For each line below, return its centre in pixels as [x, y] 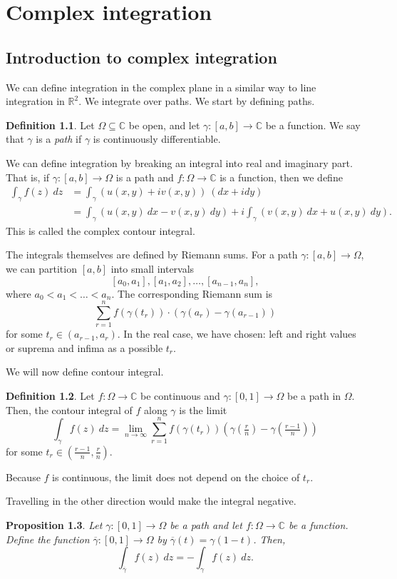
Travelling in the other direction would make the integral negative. [151, 501]
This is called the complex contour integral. [100, 230]
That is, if [28, 177]
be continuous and [180, 396]
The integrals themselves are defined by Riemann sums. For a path [152, 255]
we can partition [41, 268]
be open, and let [164, 125]
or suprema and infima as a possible [84, 347]
